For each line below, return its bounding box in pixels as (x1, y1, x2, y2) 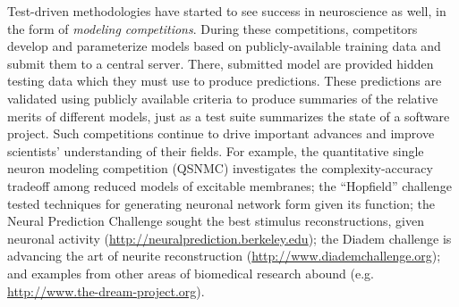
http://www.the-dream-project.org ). (7, 281, 205, 300)
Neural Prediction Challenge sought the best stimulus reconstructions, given (7, 212, 424, 230)
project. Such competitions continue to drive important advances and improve (7, 124, 435, 143)
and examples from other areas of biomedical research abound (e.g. (7, 263, 374, 282)
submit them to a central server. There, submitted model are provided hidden (7, 54, 434, 72)
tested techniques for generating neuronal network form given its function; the (7, 194, 436, 212)
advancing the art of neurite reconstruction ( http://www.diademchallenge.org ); (7, 246, 441, 265)
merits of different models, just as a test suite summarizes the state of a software (7, 106, 450, 125)
